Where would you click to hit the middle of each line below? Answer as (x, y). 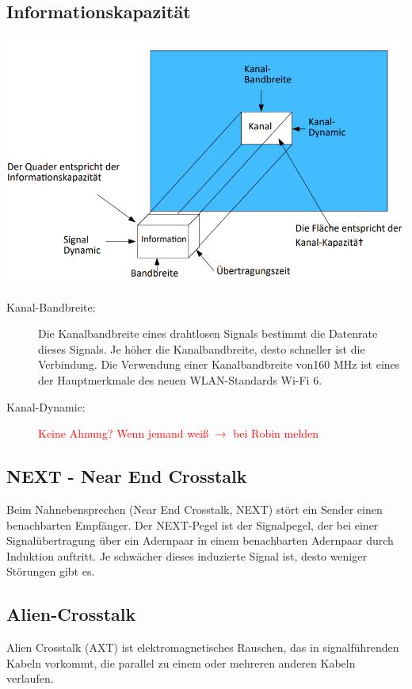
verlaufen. (30, 678)
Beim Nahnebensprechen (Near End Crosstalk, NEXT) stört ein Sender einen (195, 509)
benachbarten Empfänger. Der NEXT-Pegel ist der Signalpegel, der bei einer (193, 524)
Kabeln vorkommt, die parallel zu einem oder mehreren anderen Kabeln (181, 662)
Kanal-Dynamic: (46, 406)
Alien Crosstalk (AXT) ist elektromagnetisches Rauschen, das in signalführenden (203, 647)
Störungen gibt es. (51, 571)
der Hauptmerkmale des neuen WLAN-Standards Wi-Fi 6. (180, 380)
